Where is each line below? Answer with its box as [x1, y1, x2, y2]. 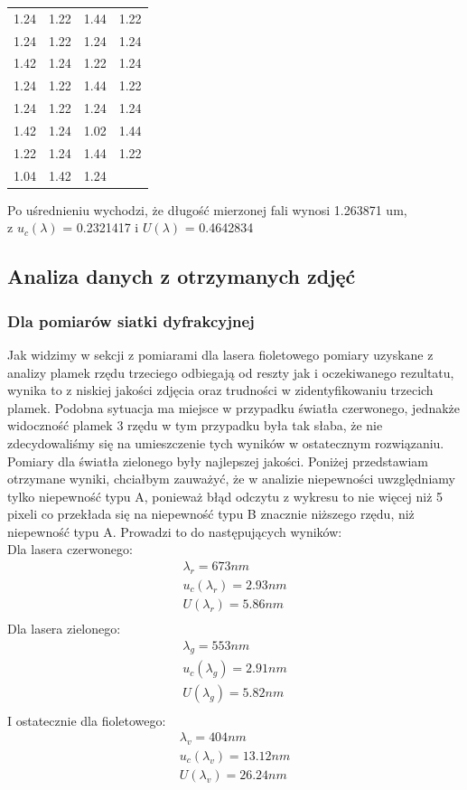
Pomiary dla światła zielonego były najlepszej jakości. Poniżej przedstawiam [7, 451, 428, 470]
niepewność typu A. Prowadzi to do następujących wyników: [7, 522, 342, 541]
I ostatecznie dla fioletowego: [7, 710, 166, 729]
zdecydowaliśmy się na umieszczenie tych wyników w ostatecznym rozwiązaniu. [7, 433, 444, 452]
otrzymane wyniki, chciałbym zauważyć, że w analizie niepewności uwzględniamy [7, 469, 455, 488]
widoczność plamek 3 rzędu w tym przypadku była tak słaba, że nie [7, 416, 383, 435]
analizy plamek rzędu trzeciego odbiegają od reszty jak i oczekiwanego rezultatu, [7, 362, 454, 381]
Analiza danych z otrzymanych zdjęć [7, 262, 356, 290]
